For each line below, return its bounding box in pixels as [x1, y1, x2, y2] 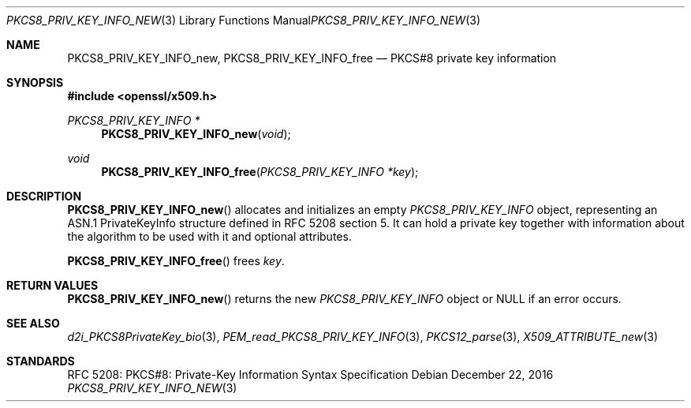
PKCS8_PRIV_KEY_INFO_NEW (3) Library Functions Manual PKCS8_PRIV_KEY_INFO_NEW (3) [6, 13, 481, 27]
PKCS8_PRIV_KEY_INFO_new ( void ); [101, 127, 291, 140]
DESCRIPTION [6, 189, 82, 203]
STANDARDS [6, 354, 75, 368]
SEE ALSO [6, 316, 60, 330]
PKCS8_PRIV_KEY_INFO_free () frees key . [67, 254, 285, 268]
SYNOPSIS [6, 76, 64, 89]
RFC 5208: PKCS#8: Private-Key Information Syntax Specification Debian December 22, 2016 [67, 368, 554, 381]
